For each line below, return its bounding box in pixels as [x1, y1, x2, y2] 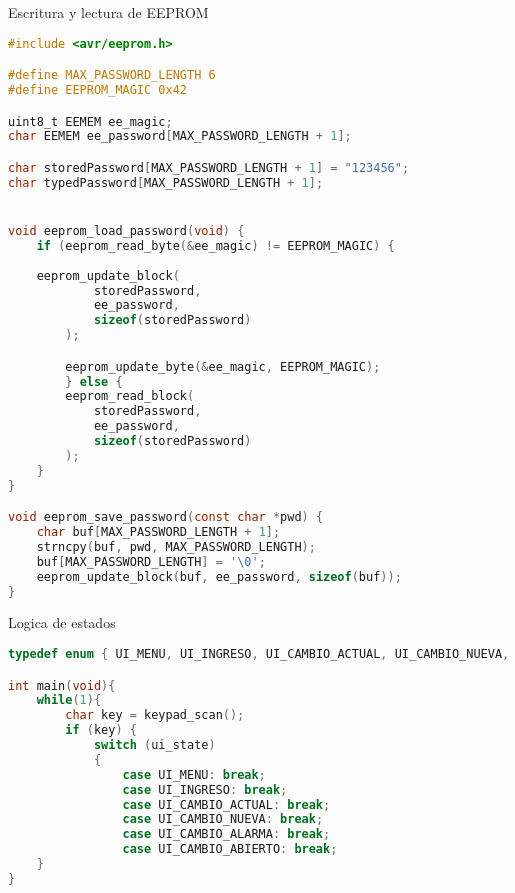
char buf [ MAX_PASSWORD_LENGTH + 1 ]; [36, 525, 281, 540]
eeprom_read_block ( [65, 389, 195, 404]
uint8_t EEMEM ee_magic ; [8, 114, 173, 129]
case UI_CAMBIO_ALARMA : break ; [122, 827, 331, 842]
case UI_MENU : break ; [122, 767, 266, 782]
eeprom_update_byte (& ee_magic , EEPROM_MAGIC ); [65, 359, 381, 374]
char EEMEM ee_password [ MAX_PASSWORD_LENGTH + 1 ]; [8, 129, 352, 144]
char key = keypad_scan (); [65, 708, 245, 723]
